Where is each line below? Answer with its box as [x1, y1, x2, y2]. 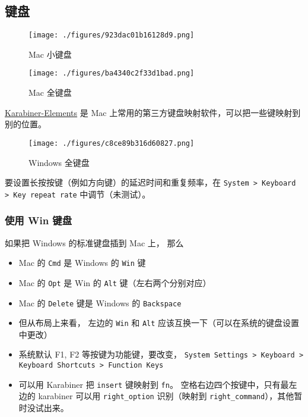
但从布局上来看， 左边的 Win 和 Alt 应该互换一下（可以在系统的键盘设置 [18, 316, 300, 329]
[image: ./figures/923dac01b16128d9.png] [28, 31, 195, 40]
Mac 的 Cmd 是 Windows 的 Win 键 [18, 256, 146, 269]
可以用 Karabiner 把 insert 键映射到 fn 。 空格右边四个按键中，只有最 [18, 378, 289, 390]
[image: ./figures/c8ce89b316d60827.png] [28, 139, 195, 148]
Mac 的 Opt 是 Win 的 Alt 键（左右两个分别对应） [18, 276, 211, 289]
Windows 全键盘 [28, 156, 90, 168]
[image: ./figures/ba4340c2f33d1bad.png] [28, 69, 195, 78]
